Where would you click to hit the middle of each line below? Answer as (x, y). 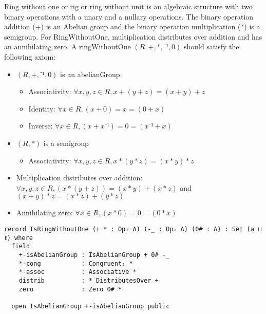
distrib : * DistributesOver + (89, 280)
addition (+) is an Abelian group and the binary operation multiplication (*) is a (132, 26)
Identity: (42, 108)
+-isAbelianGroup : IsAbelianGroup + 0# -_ (94, 255)
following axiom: (30, 56)
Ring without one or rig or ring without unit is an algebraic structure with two (128, 6)
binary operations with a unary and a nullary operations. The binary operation (129, 16)
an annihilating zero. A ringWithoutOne (68, 47)
